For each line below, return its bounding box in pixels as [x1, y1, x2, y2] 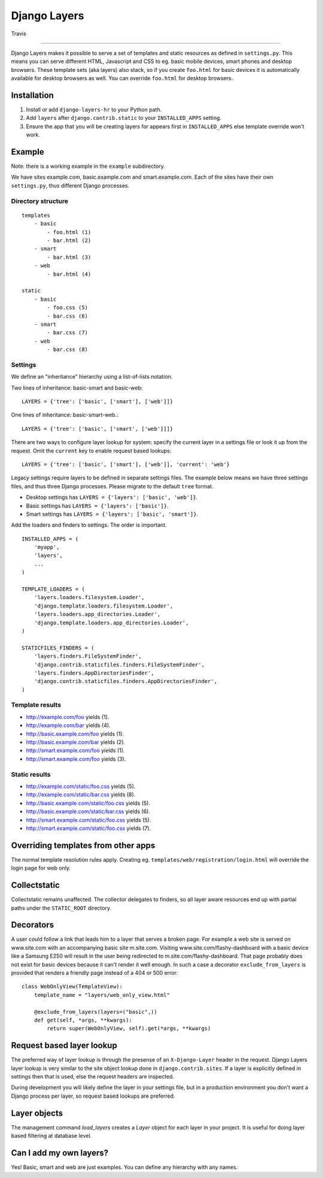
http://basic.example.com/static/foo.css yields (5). [26, 799, 151, 807]
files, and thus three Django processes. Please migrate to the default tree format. [11, 482, 214, 490]
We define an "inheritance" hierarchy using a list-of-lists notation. [11, 373, 173, 380]
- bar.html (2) [47, 237, 92, 244]
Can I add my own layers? [11, 1147, 109, 1158]
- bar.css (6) [47, 312, 89, 319]
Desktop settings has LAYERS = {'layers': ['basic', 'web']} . [26, 494, 198, 501]
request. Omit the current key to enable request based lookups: [11, 447, 172, 454]
